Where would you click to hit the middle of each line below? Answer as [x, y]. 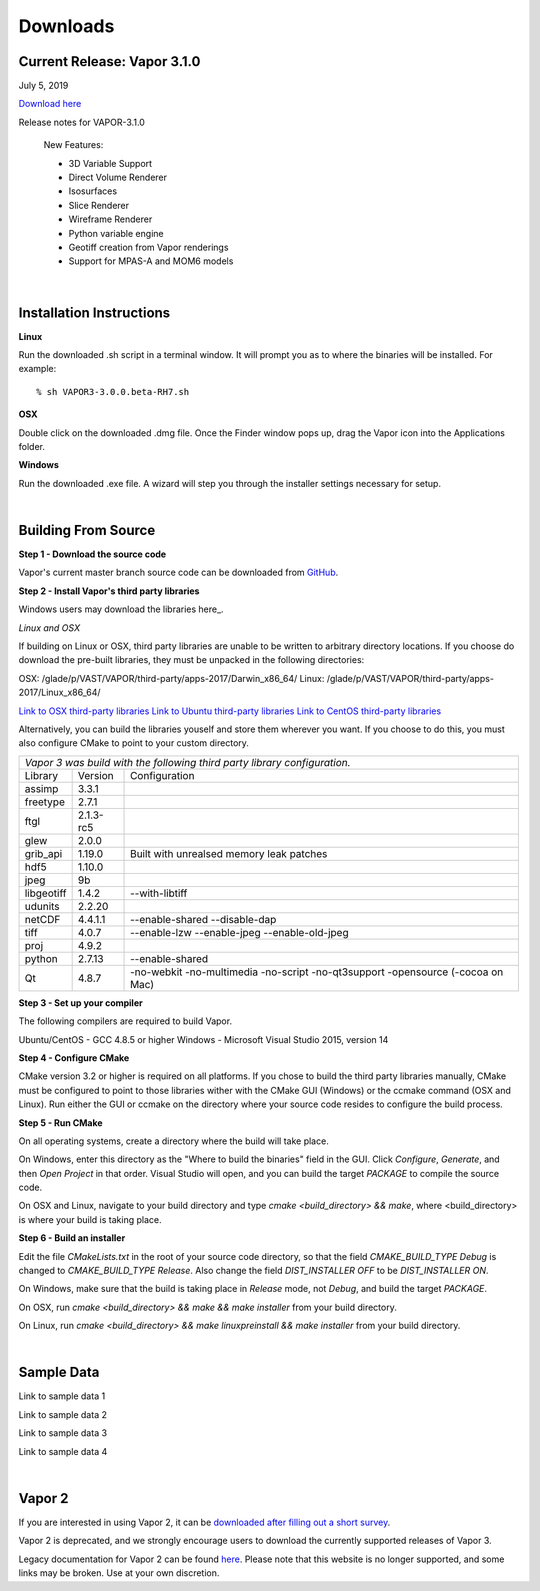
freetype [44, 802]
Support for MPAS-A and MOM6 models [151, 261]
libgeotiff [45, 893]
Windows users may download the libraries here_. [121, 609]
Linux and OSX [49, 627]
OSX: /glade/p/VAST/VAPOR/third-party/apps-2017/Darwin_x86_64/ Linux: [171, 678]
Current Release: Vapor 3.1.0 [109, 61]
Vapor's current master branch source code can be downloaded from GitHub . [178, 572]
